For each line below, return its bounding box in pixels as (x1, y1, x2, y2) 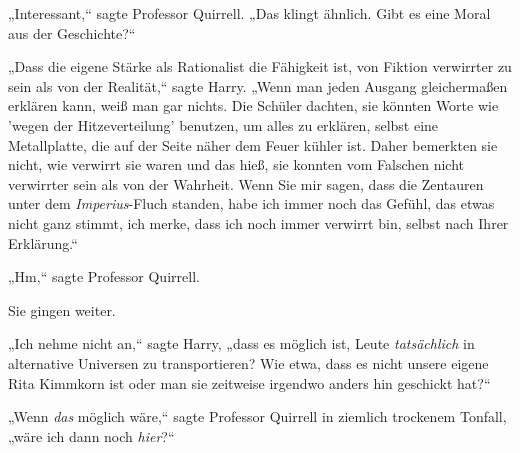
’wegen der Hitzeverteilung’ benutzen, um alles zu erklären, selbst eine (8, 114, 439, 135)
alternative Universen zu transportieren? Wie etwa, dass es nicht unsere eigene (8, 352, 489, 373)
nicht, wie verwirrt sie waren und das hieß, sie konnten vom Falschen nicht (8, 154, 465, 175)
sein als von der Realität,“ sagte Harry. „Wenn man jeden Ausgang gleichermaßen (8, 75, 508, 96)
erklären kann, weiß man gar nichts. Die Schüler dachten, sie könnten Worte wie (8, 95, 499, 116)
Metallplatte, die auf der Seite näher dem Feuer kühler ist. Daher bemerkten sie (8, 134, 498, 155)
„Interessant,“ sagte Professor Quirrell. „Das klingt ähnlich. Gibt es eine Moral (8, 3, 491, 23)
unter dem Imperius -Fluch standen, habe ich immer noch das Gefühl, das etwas (8, 193, 495, 214)
